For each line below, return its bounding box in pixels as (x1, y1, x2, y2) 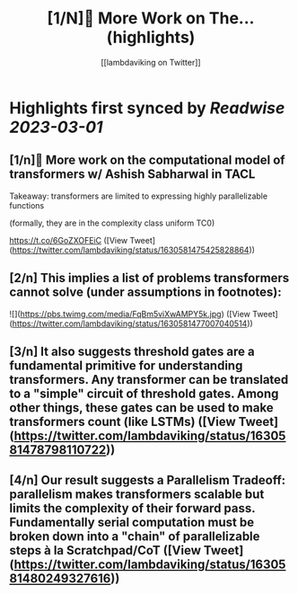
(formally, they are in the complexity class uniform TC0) (9, 217, 215, 228)
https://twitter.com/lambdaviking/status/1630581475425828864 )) (12, 244, 256, 255)
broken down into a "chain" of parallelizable (9, 529, 260, 545)
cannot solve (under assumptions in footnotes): (9, 285, 283, 300)
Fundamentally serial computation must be (9, 515, 255, 530)
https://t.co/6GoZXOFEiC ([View (9, 235, 128, 245)
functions (9, 199, 45, 210)
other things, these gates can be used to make (9, 400, 274, 415)
